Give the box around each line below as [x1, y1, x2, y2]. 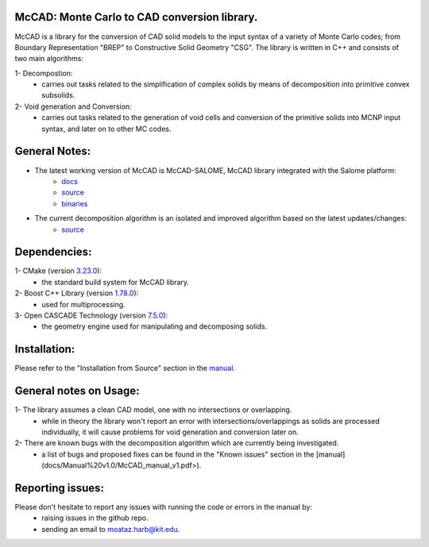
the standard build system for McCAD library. [41, 277, 190, 287]
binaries [61, 198, 88, 208]
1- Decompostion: [14, 68, 73, 78]
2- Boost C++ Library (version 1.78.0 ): [14, 288, 139, 298]
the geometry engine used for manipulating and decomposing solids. [41, 322, 268, 331]
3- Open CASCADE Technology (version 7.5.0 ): [14, 310, 168, 320]
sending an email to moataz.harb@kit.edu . [41, 524, 180, 534]
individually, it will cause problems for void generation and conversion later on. [41, 427, 300, 437]
